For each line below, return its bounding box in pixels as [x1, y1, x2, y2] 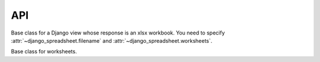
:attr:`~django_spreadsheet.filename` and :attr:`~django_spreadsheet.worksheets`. [11, 37, 213, 44]
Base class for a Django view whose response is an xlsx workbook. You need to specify [11, 29, 225, 36]
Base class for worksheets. [11, 48, 77, 55]
